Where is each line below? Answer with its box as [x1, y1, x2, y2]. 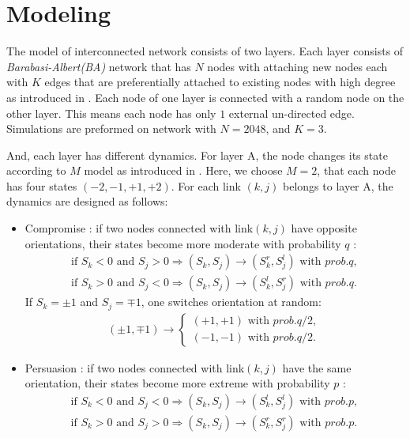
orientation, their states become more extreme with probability [24, 375, 330, 391]
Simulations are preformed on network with [6, 120, 216, 137]
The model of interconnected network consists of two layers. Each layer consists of [6, 43, 404, 59]
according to [6, 162, 66, 179]
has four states [6, 177, 77, 194]
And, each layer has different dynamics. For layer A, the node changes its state [6, 146, 388, 163]
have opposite [291, 220, 357, 236]
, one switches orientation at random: [141, 293, 322, 310]
